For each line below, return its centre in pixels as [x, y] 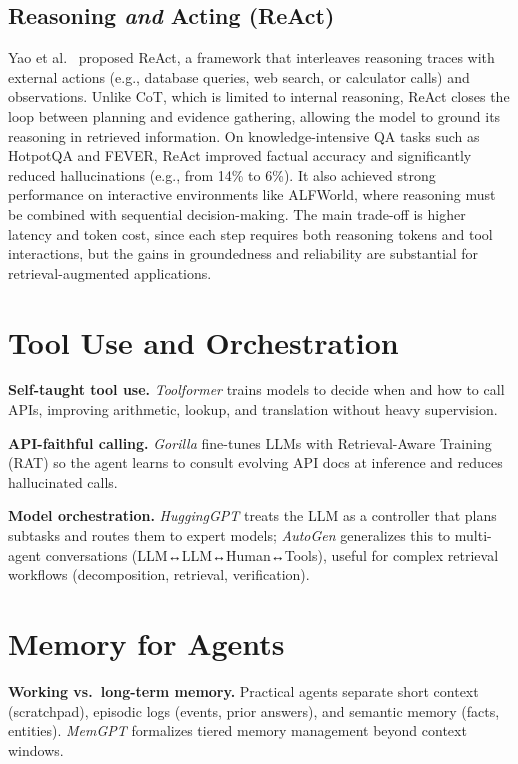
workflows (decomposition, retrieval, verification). [159, 574]
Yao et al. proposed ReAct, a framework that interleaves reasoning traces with [251, 57]
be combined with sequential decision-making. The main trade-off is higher [237, 213]
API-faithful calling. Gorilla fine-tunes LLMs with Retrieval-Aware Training [250, 442]
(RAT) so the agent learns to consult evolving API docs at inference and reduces [255, 462]
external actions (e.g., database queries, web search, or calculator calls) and [239, 76]
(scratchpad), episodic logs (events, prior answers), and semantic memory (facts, [254, 710]
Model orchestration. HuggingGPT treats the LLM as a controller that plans [252, 515]
